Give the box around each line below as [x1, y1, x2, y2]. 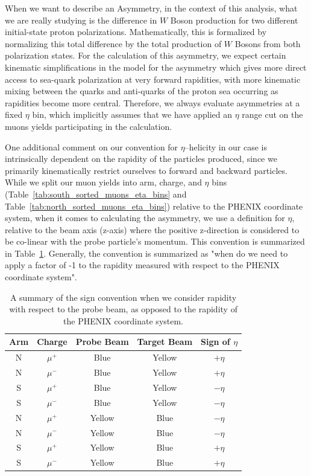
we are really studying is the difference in [5, 13, 157, 26]
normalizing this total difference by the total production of [5, 37, 222, 50]
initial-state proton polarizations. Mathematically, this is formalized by [5, 25, 267, 38]
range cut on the [242, 108, 303, 121]
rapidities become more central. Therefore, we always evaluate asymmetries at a [5, 96, 300, 109]
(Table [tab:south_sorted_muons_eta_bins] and [5, 187, 187, 200]
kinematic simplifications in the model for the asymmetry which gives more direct [5, 60, 307, 73]
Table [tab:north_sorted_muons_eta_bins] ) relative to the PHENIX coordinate [5, 199, 303, 212]
